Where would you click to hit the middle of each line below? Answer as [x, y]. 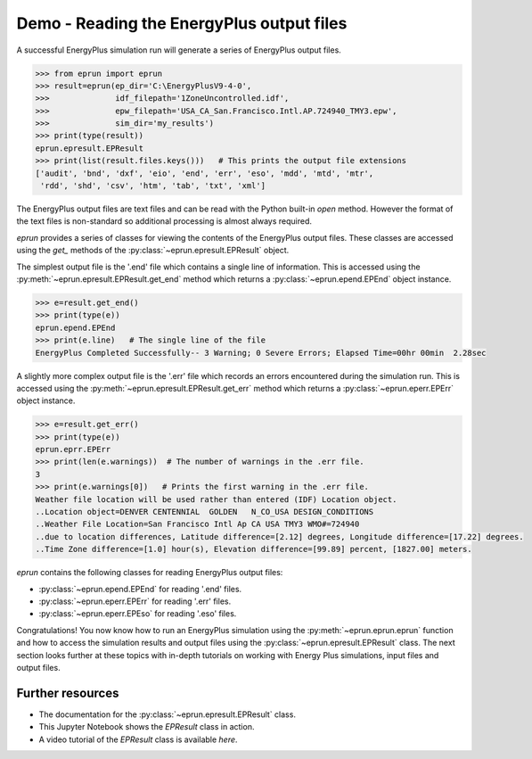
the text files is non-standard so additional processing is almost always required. [164, 221]
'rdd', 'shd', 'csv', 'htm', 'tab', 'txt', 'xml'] [153, 186]
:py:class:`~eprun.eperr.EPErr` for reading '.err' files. [135, 601]
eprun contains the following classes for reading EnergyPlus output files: [150, 573]
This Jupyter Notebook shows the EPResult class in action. [147, 727]
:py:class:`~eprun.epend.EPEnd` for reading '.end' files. [140, 589]
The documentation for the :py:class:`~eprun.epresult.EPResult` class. [167, 714]
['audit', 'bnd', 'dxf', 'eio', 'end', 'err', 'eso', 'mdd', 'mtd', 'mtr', [205, 173]
